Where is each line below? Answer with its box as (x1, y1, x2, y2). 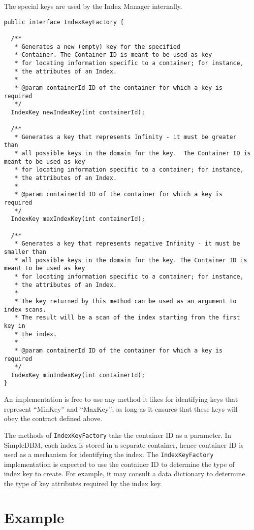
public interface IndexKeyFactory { (4, 18, 124, 26)
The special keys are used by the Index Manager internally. (4, 1, 183, 11)
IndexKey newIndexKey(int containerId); (11, 108, 145, 116)
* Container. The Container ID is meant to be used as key (14, 51, 212, 59)
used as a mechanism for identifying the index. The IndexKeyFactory (4, 449, 214, 459)
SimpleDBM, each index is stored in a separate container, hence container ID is (4, 439, 244, 450)
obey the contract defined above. (4, 413, 102, 424)
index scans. (4, 306, 46, 313)
